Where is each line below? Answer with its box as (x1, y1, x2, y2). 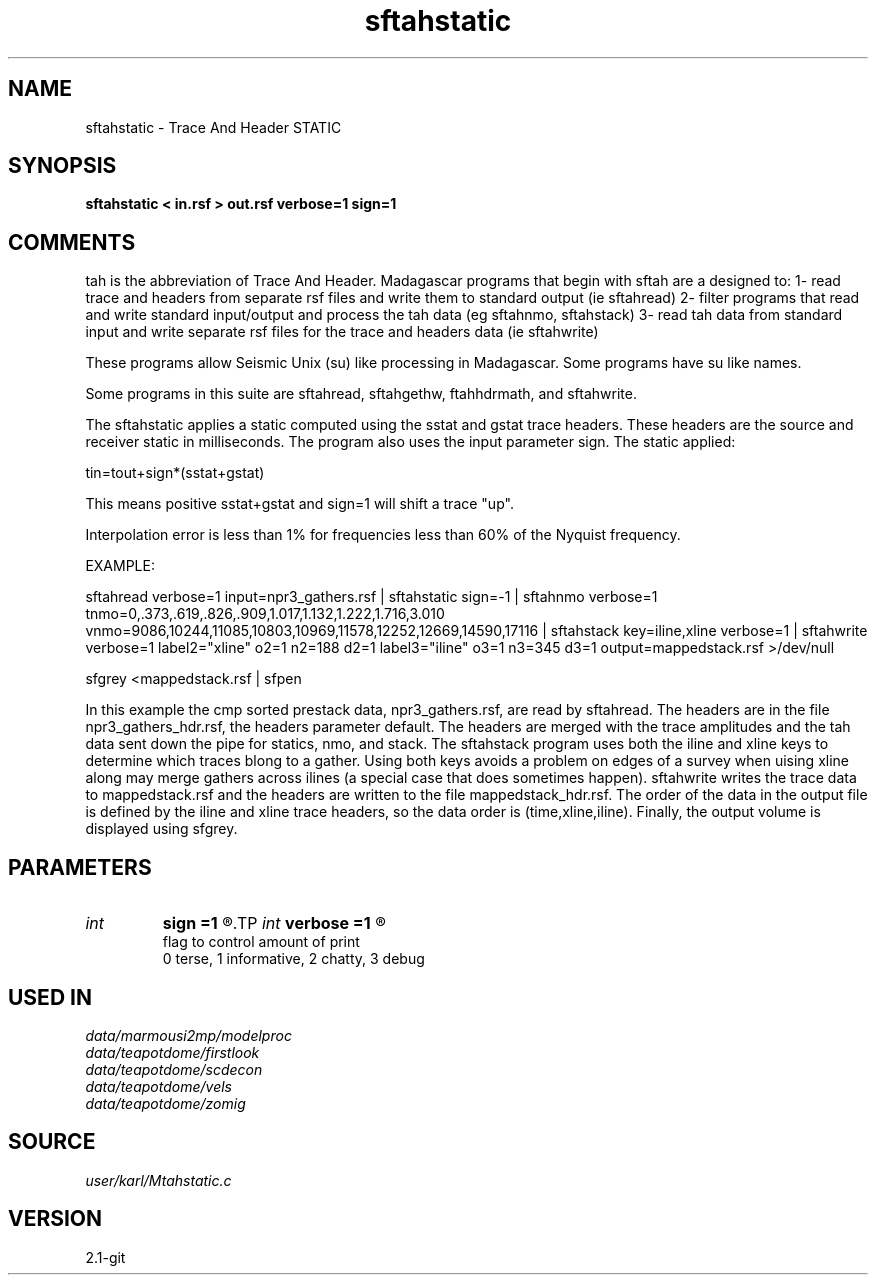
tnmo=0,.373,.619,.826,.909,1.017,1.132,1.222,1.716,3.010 (85, 605, 445, 623)
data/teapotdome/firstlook (85, 1043, 260, 1061)
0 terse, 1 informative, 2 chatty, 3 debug (162, 950, 425, 968)
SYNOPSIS (8, 153, 117, 179)
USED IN (8, 984, 92, 1010)
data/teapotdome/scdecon (85, 1060, 263, 1078)
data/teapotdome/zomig (85, 1094, 246, 1112)
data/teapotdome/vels (85, 1077, 232, 1095)
